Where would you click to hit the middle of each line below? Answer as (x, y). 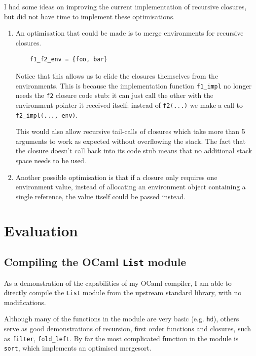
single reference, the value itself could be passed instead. (101, 196)
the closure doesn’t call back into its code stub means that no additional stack (134, 151)
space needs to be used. (51, 160)
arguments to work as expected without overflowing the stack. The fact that (130, 141)
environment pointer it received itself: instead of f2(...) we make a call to (129, 105)
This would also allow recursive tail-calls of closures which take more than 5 (130, 131)
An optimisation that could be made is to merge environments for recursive (129, 33)
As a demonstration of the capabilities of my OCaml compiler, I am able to (118, 283)
